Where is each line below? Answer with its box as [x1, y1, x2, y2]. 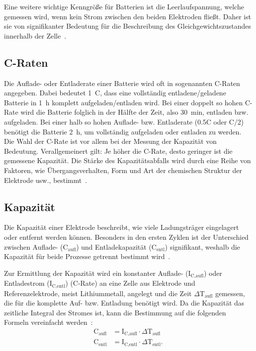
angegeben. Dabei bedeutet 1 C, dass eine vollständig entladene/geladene [4, 88, 226, 98]
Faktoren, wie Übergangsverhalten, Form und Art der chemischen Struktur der [4, 165, 242, 175]
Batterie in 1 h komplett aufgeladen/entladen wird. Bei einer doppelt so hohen [4, 97, 243, 107]
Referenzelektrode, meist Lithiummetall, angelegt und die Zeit [4, 288, 192, 298]
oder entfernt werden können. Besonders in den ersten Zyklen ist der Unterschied [4, 231, 249, 242]
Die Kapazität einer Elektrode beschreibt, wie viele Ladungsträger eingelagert [4, 222, 239, 232]
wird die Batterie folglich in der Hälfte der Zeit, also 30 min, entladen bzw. [20, 107, 249, 117]
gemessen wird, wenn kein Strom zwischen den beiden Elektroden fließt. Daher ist [4, 11, 251, 21]
